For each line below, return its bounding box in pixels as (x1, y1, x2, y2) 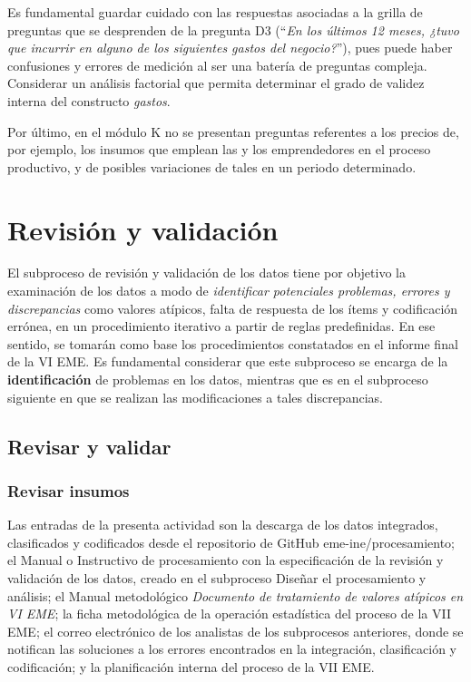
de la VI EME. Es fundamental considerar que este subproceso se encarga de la (7, 352, 448, 371)
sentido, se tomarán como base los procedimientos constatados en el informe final (7, 334, 458, 353)
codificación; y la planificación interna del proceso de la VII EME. (7, 657, 375, 676)
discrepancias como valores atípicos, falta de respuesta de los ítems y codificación (7, 298, 458, 317)
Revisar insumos (7, 479, 130, 502)
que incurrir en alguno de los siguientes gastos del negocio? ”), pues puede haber (7, 38, 453, 57)
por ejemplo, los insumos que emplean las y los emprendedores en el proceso (7, 140, 431, 159)
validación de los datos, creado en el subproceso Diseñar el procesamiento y (7, 569, 427, 587)
